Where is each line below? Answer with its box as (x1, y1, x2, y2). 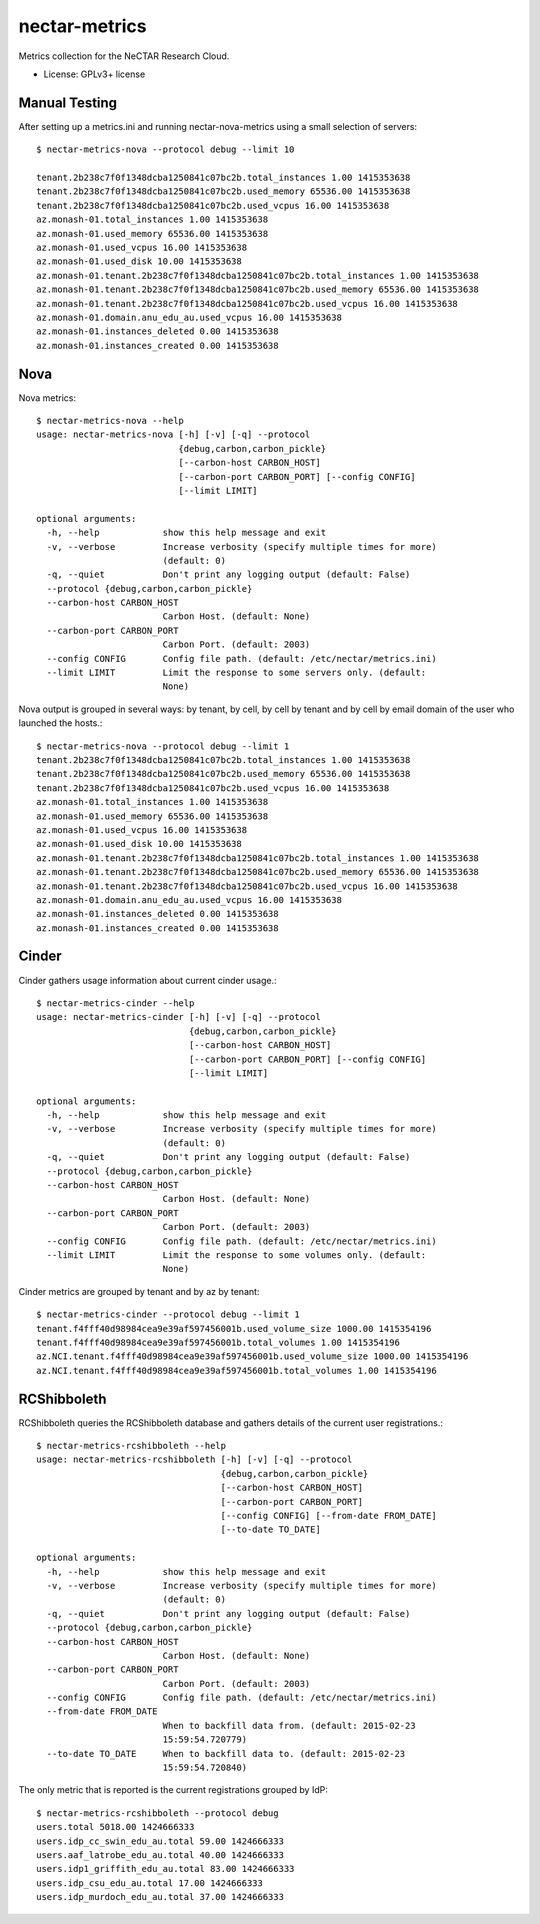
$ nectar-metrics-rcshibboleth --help (36, 1440, 227, 1452)
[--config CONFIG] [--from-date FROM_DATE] (220, 1510, 437, 1521)
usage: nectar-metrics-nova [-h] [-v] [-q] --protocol (36, 429, 311, 440)
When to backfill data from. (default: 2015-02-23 (162, 1720, 416, 1731)
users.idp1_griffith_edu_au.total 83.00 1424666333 (36, 1863, 295, 1875)
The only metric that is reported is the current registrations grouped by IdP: (18, 1784, 329, 1796)
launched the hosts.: (18, 717, 103, 729)
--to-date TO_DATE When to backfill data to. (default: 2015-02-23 (46, 1748, 406, 1759)
